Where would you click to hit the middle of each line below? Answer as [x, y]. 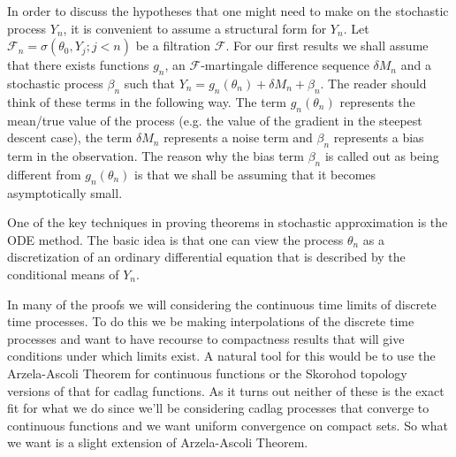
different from [44, 174]
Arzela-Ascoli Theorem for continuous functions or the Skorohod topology [207, 373]
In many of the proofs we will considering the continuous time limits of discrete [222, 304]
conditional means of [63, 274]
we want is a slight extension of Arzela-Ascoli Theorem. [158, 442]
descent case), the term [70, 137]
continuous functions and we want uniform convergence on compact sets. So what [228, 425]
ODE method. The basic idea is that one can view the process [175, 239]
